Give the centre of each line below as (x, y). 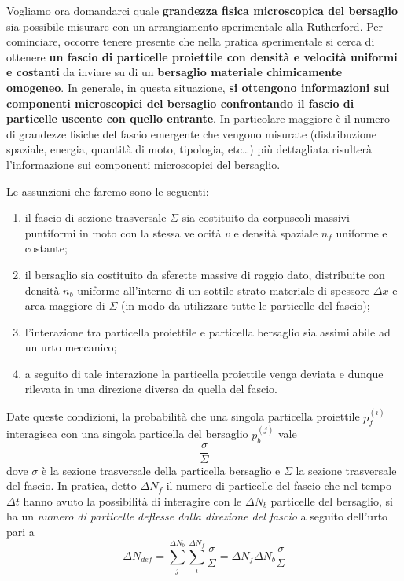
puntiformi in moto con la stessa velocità (123, 232)
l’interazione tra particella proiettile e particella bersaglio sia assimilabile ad (208, 331)
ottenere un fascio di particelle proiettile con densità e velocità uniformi (202, 56)
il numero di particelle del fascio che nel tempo (279, 485)
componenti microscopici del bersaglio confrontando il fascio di (180, 103)
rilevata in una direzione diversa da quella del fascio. (151, 389)
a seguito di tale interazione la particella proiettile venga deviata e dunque (204, 373)
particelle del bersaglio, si (332, 500)
